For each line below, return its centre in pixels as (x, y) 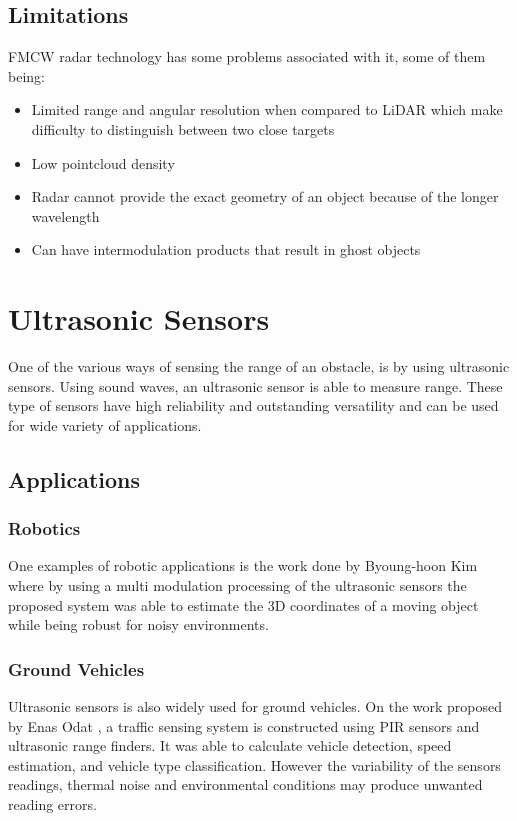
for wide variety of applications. (105, 424)
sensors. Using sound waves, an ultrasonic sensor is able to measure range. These (255, 385)
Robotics (44, 528)
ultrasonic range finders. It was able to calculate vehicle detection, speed (230, 745)
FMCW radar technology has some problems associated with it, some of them (247, 56)
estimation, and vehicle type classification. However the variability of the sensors (254, 764)
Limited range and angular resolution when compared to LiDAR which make (267, 109)
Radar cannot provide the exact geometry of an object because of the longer (265, 196)
